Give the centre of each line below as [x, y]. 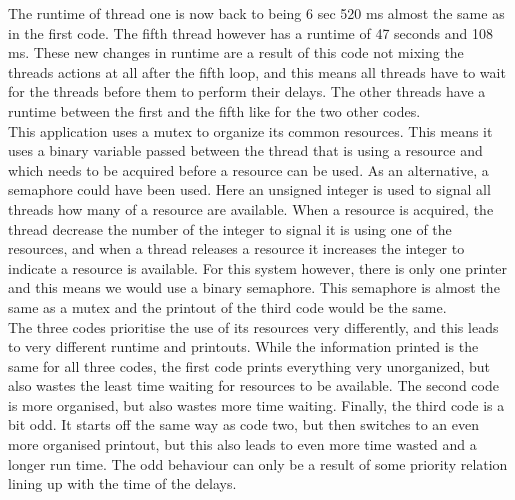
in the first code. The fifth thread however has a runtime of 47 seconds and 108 [251, 32]
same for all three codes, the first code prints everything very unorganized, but [249, 365]
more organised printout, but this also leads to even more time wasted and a [242, 444]
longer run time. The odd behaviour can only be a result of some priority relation [258, 463]
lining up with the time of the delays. [122, 483]
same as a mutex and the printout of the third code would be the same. [227, 306]
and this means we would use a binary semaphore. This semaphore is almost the [254, 287]
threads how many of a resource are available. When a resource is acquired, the [251, 208]
